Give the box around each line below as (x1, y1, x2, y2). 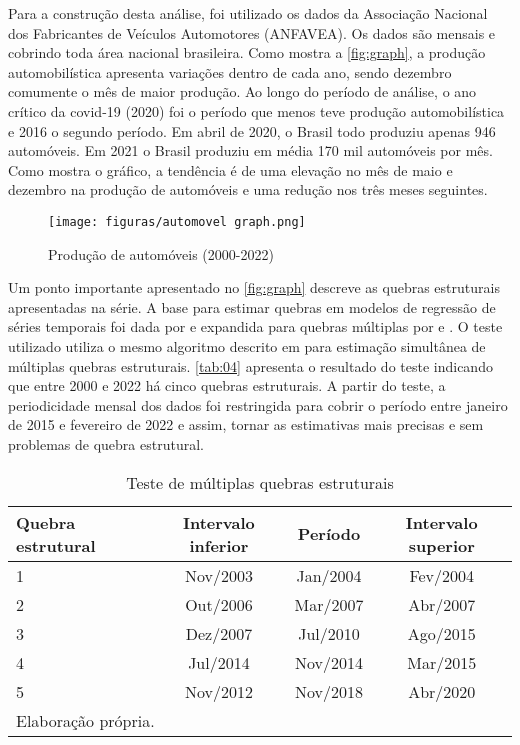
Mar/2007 (294, 592, 364, 616)
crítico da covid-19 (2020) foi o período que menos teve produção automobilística (8, 100, 505, 121)
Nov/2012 (184, 679, 253, 703)
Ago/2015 (407, 621, 476, 645)
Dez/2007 (185, 621, 253, 645)
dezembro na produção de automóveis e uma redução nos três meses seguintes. (8, 179, 488, 200)
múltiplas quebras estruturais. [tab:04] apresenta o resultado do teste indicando (8, 355, 493, 376)
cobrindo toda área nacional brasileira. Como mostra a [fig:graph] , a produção (8, 42, 486, 63)
